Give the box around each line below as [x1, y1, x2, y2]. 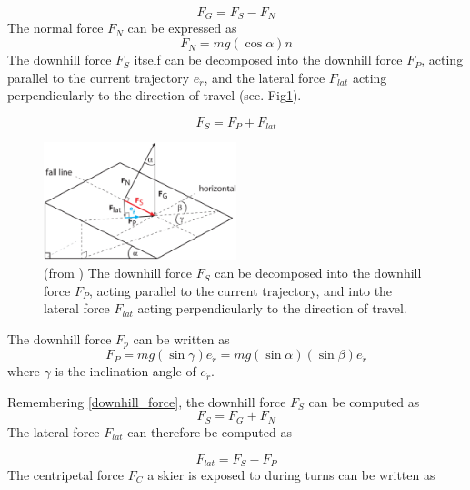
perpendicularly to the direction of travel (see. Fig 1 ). [7, 86, 302, 105]
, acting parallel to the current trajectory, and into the [88, 281, 393, 300]
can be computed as [308, 392, 420, 411]
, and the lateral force [204, 67, 325, 87]
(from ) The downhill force [44, 263, 193, 282]
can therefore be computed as [127, 422, 292, 441]
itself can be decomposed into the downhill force [134, 50, 403, 69]
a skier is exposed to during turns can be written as [147, 464, 435, 484]
